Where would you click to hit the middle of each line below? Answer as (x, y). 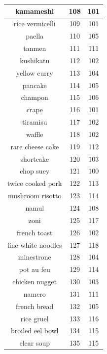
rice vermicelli (35, 23)
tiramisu (35, 122)
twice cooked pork (35, 183)
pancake (35, 85)
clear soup (35, 343)
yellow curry (35, 72)
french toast (35, 232)
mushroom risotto (35, 196)
